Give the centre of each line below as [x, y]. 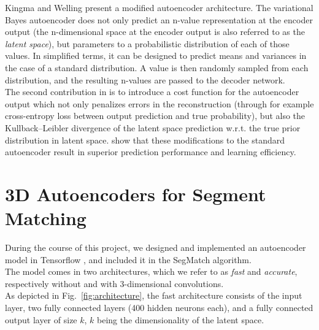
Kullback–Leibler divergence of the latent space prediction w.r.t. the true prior [153, 127]
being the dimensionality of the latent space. [181, 319]
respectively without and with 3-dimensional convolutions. [114, 283]
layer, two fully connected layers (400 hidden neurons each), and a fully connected [159, 307]
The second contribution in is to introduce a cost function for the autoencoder [152, 92]
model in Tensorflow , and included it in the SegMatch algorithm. [128, 259]
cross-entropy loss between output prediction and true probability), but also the [155, 116]
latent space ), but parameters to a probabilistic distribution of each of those [147, 43]
